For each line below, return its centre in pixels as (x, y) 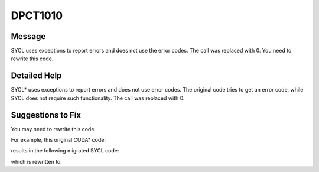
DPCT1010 (37, 15)
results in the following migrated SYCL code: (65, 151)
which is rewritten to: (36, 161)
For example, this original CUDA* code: (58, 140)
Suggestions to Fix (46, 115)
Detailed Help (36, 76)
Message (28, 36)
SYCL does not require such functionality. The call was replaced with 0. (98, 98)
